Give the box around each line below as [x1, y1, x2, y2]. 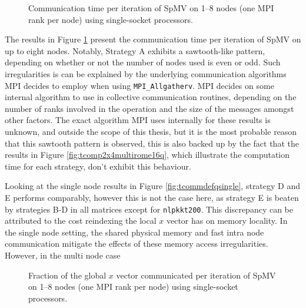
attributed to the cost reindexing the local [5, 214, 157, 227]
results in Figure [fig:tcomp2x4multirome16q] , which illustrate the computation [5, 148, 290, 161]
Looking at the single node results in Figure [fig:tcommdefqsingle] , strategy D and [5, 180, 301, 192]
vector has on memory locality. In [166, 214, 288, 227]
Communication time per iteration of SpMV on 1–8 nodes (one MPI [28, 2, 274, 14]
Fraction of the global [28, 269, 107, 281]
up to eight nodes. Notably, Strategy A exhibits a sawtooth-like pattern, [5, 44, 265, 57]
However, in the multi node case [5, 249, 121, 261]
